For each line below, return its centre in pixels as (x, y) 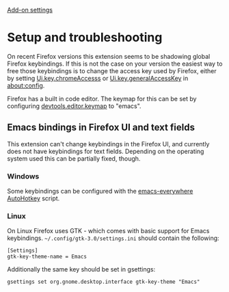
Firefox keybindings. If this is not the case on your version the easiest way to (115, 64)
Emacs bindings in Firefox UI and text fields (101, 128)
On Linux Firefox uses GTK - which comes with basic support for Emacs (108, 231)
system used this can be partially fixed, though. (74, 158)
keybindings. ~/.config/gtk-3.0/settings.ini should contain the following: (113, 238)
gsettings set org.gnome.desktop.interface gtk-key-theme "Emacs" (104, 282)
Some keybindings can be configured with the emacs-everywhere (100, 191)
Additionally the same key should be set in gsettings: (81, 269)
